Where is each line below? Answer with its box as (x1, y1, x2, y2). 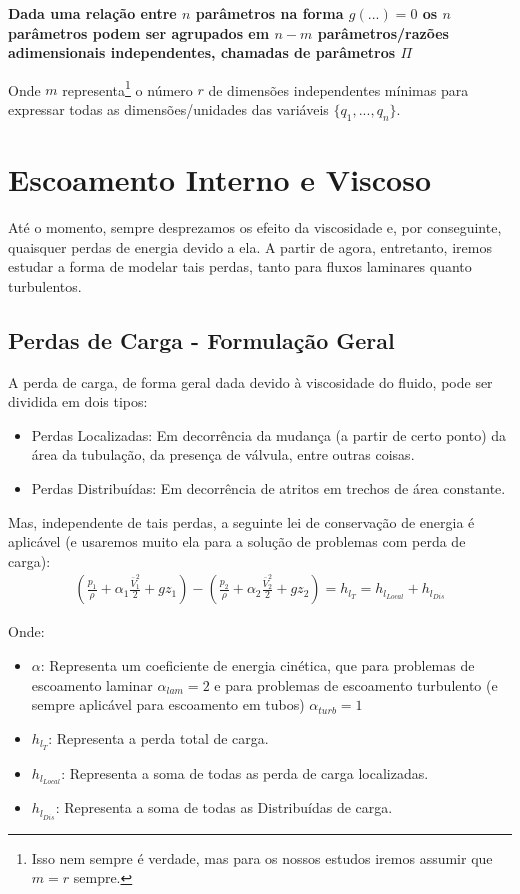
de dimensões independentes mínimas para (208, 79, 469, 100)
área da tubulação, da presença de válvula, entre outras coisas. (31, 444, 415, 465)
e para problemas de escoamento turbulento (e (214, 674, 498, 695)
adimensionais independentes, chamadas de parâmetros (8, 42, 396, 63)
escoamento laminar (31, 674, 153, 695)
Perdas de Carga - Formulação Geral (8, 324, 395, 355)
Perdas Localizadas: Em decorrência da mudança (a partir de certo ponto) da (31, 424, 507, 445)
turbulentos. (8, 275, 82, 296)
